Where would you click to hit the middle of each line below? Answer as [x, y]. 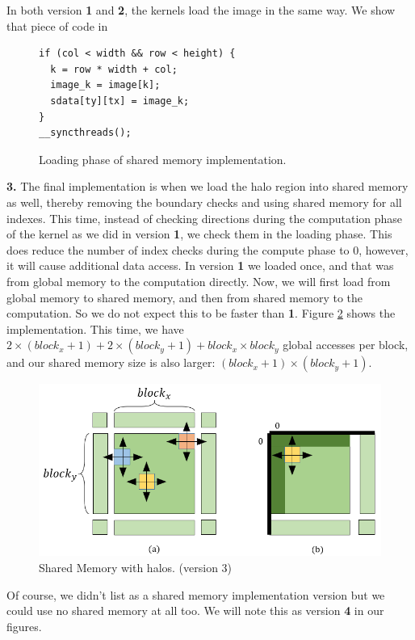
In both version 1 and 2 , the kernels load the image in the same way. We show [201, 10]
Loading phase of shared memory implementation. [163, 159]
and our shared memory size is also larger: [111, 362]
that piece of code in [57, 25]
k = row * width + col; [114, 69]
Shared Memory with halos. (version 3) [136, 568]
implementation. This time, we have [95, 328]
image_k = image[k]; [105, 85]
